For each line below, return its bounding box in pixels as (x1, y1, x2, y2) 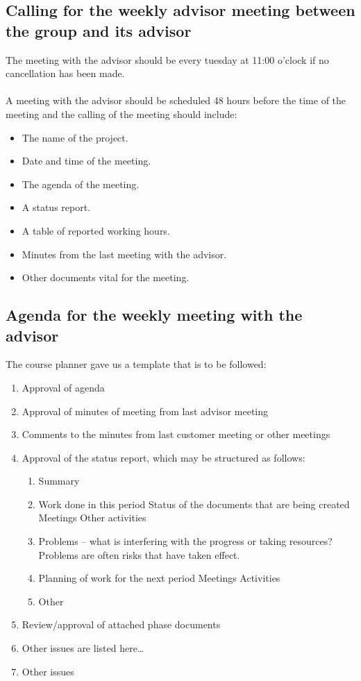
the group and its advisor (6, 19, 192, 41)
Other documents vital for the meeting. (22, 270, 190, 285)
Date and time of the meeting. (22, 153, 151, 168)
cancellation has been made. (6, 66, 125, 81)
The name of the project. (22, 130, 128, 144)
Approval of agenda (22, 380, 105, 394)
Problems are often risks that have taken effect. (38, 547, 240, 562)
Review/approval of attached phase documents (22, 617, 221, 632)
